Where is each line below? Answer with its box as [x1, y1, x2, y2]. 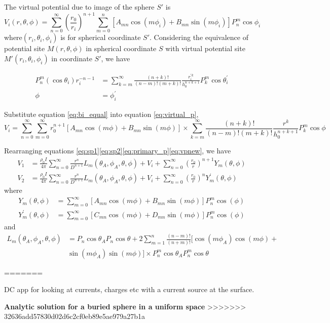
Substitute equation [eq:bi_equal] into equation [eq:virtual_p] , [4, 109, 199, 119]
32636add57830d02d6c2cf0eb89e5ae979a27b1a [4, 311, 145, 321]
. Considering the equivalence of [149, 32, 248, 43]
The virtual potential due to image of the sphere [4, 2, 155, 12]
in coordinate [51, 53, 92, 64]
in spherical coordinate [86, 43, 157, 54]
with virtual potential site [165, 43, 245, 54]
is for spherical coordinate [60, 32, 141, 43]
